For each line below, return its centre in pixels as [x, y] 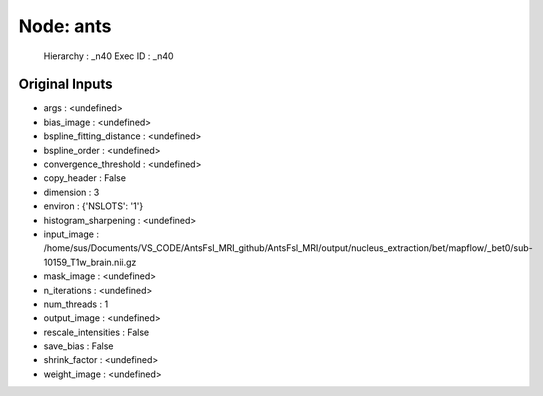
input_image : [71, 234]
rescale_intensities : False [96, 332]
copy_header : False [85, 178]
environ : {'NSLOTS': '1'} [93, 206]
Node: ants [65, 26]
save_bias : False [78, 346]
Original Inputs [65, 84]
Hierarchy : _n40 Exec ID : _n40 [108, 56]
